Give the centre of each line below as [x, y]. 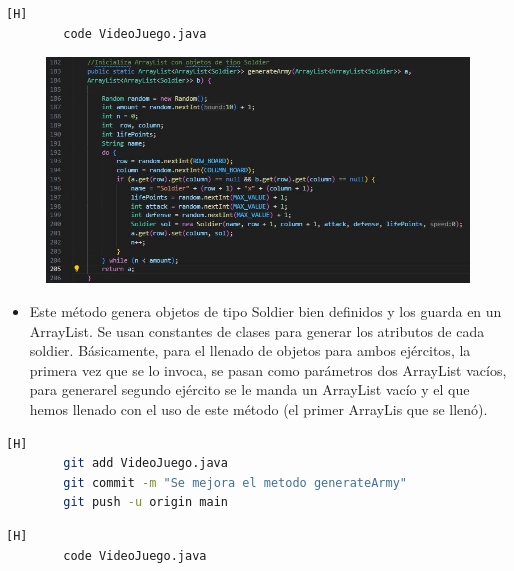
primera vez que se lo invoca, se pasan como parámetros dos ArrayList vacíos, [268, 369]
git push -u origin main [145, 502]
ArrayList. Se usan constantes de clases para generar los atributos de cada [257, 330]
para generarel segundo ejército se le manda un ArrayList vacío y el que [249, 389]
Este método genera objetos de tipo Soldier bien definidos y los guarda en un [265, 310]
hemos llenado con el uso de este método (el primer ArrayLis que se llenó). [258, 408]
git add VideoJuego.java [145, 463]
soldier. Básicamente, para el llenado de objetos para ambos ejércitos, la [250, 350]
